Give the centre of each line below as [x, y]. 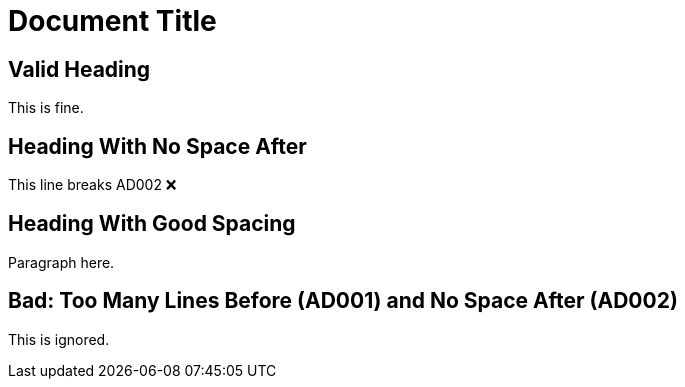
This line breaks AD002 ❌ [92, 185]
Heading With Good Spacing [152, 224]
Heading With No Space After [157, 146]
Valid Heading [79, 69]
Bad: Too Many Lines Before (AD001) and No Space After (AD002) [343, 301]
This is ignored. [59, 339]
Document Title [112, 21]
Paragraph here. [61, 262]
